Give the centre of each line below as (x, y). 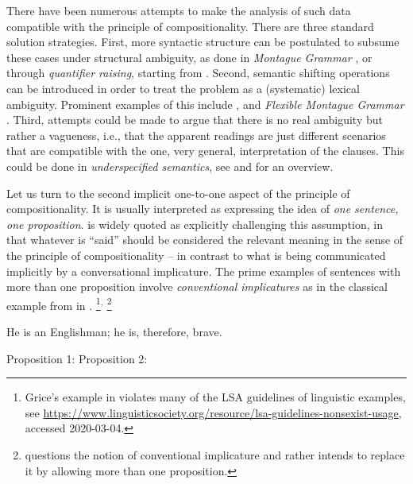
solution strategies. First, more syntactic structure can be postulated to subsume (203, 42)
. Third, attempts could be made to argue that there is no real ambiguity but (195, 120)
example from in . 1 (54, 304)
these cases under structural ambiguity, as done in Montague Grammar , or (189, 57)
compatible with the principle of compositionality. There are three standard (190, 26)
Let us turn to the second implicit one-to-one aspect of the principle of (178, 193)
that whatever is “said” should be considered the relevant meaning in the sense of (205, 240)
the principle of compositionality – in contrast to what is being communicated (196, 255)
